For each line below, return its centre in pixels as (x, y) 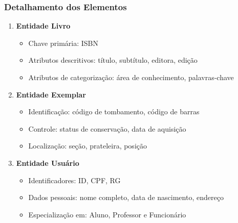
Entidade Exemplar (51, 94)
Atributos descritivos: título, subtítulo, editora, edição (113, 60)
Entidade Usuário (48, 163)
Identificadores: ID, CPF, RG (74, 180)
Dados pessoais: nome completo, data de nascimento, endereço (126, 197)
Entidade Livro (43, 26)
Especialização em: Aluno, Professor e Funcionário (107, 214)
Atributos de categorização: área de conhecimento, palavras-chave (131, 77)
